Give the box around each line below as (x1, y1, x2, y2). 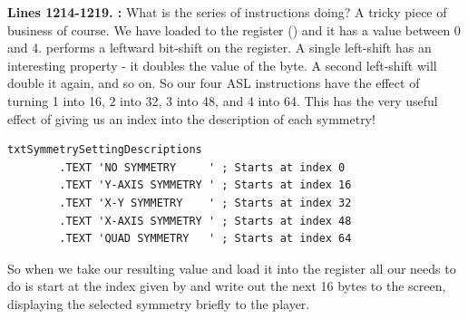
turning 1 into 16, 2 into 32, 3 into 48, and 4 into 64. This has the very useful (7, 91, 438, 110)
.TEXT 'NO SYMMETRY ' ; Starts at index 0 (59, 160, 346, 174)
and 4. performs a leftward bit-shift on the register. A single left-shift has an (7, 38, 432, 57)
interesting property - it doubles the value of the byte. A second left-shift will (7, 55, 437, 74)
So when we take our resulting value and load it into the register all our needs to (7, 258, 456, 277)
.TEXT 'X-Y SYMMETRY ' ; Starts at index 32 (59, 196, 352, 209)
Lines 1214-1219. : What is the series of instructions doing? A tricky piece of (7, 3, 447, 21)
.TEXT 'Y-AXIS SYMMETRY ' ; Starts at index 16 (59, 179, 352, 192)
